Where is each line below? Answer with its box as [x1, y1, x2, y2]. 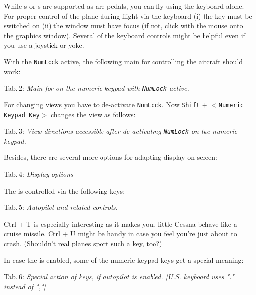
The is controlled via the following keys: [4, 185, 125, 196]
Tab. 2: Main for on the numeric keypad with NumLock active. [4, 83, 189, 93]
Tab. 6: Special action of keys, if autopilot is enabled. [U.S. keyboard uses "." [4, 271, 234, 282]
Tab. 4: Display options [4, 169, 73, 179]
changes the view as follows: [51, 109, 136, 119]
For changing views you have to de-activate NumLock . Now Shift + [4, 99, 207, 109]
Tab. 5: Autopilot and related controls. [4, 202, 118, 212]
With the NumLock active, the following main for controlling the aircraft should [4, 56, 243, 66]
